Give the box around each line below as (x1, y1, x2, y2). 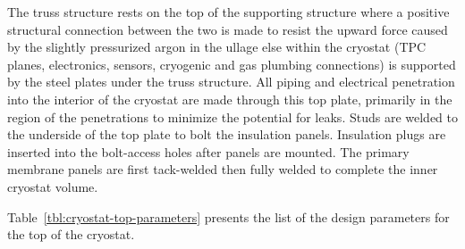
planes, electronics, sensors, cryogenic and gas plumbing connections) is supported (7, 54, 456, 73)
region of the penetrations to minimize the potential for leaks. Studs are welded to (7, 107, 458, 126)
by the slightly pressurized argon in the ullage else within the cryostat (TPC (7, 37, 427, 56)
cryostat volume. (7, 177, 98, 195)
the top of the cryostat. (7, 225, 135, 244)
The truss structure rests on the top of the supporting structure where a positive (7, 3, 450, 21)
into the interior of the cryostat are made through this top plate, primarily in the (7, 89, 452, 108)
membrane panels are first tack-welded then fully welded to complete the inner (7, 160, 438, 178)
